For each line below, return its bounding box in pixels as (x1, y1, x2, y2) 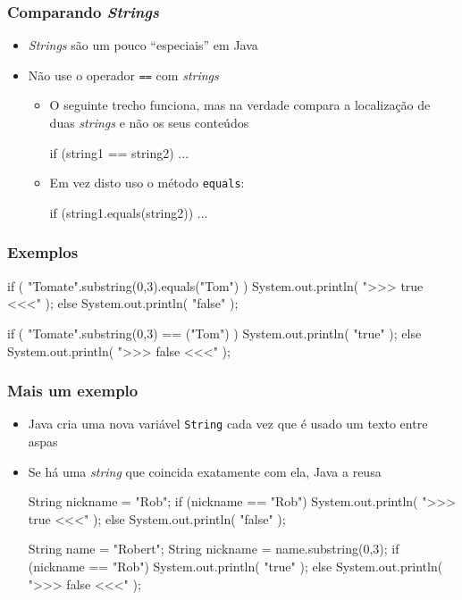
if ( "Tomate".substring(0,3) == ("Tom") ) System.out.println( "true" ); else (7, 323, 422, 342)
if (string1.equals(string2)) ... (49, 203, 208, 221)
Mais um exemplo (7, 379, 139, 402)
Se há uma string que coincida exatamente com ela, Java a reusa (28, 462, 382, 480)
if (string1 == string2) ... (49, 143, 189, 162)
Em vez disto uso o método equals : (49, 173, 245, 192)
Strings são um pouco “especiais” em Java (28, 36, 258, 54)
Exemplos (7, 241, 79, 263)
